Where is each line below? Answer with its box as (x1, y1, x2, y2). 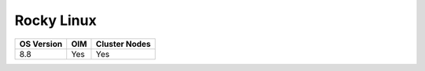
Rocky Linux (14, 12, 98, 29)
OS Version (19, 38, 63, 49)
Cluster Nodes (95, 38, 151, 49)
